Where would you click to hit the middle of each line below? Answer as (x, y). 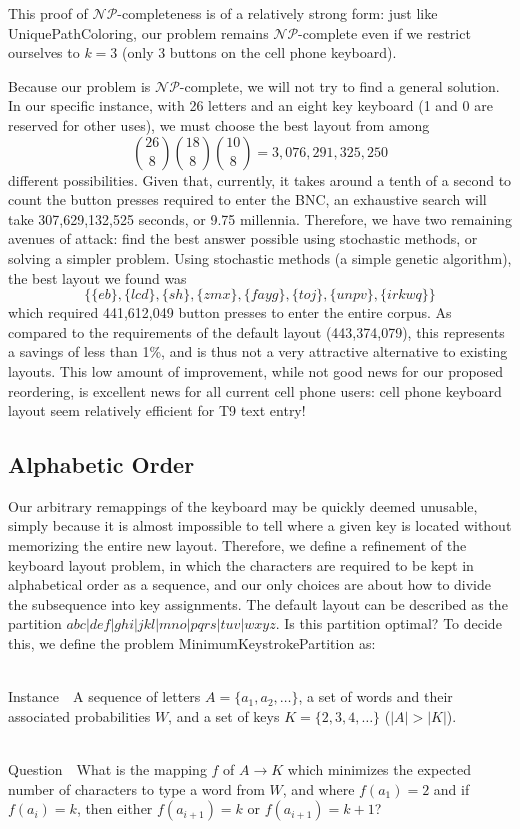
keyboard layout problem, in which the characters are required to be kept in (241, 564)
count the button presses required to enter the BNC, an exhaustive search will (247, 199)
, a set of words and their (375, 696)
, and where (318, 788)
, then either (114, 808)
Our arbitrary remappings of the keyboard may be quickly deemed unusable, (243, 505)
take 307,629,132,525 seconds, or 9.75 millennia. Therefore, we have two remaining (260, 218)
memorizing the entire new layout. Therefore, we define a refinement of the (237, 545)
